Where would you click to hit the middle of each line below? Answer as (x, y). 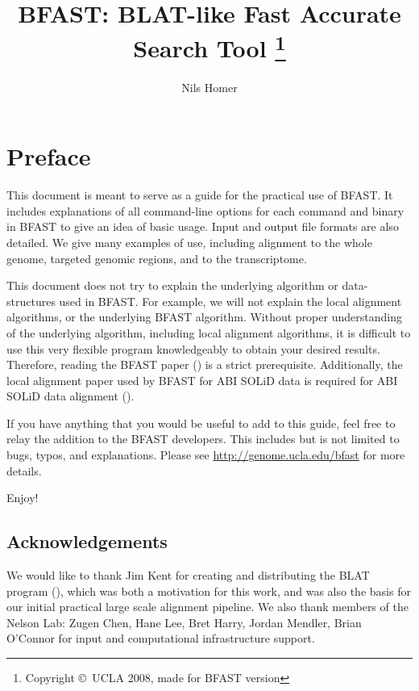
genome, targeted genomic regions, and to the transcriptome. (157, 258)
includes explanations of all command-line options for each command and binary (205, 210)
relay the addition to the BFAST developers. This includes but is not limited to (203, 439)
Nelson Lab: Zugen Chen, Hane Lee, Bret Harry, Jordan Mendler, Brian (184, 622)
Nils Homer (209, 87)
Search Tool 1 (209, 46)
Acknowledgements (87, 541)
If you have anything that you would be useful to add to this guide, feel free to (201, 423)
